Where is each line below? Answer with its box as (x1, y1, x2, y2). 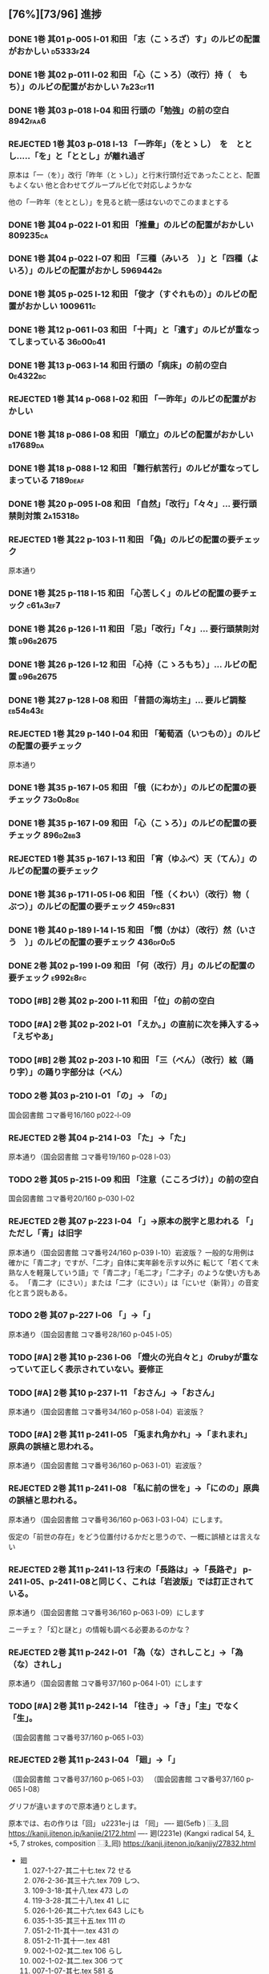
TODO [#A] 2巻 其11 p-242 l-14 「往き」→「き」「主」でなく (8, 1701, 240, 1712)
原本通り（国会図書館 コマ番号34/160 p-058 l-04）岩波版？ (8, 1407, 206, 1417)
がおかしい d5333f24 (8, 46, 90, 57)
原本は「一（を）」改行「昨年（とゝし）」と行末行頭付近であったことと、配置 (8, 170, 261, 180)
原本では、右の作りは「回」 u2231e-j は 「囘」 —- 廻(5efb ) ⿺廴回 (8, 1818, 230, 1828)
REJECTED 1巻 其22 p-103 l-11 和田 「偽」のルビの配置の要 (8, 533, 236, 544)
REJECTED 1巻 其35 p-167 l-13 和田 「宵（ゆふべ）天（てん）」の (8, 853, 258, 864)
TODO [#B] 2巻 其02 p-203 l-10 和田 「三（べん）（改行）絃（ (8, 1054, 246, 1066)
